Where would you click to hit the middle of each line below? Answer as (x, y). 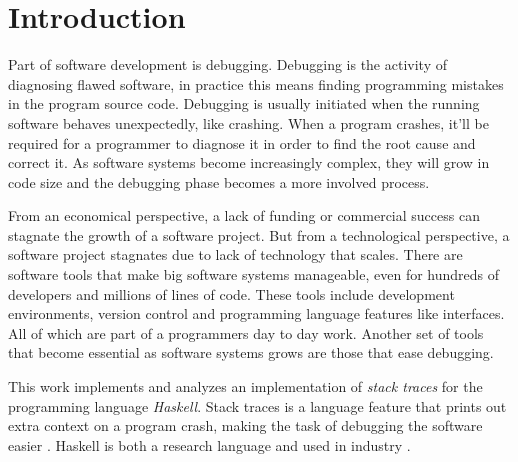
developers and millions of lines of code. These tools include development (231, 293)
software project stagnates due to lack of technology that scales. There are (235, 254)
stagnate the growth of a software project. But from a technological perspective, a (259, 234)
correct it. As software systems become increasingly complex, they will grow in (249, 162)
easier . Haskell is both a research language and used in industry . (209, 444)
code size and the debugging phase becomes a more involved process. (219, 181)
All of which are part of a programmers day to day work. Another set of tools (246, 332)
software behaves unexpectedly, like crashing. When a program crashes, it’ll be (248, 122)
